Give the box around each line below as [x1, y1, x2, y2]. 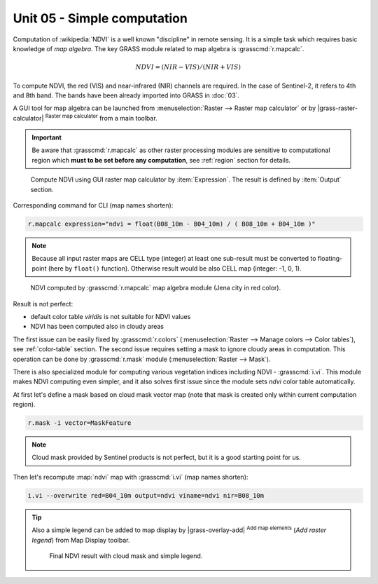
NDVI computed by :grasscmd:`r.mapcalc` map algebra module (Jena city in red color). [30, 284, 281, 292]
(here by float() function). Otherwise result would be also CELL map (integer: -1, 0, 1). [48, 264, 302, 273]
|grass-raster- [317, 104, 358, 112]
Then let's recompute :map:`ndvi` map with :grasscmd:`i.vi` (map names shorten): [13, 473, 248, 481]
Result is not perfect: [13, 299, 73, 308]
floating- [317, 254, 343, 263]
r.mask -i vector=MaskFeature [27, 419, 132, 427]
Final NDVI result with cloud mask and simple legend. [49, 551, 203, 560]
